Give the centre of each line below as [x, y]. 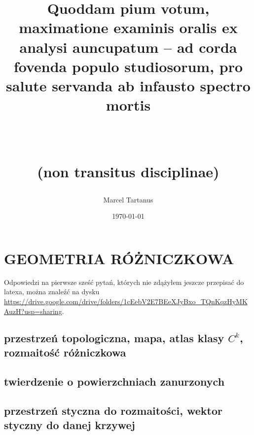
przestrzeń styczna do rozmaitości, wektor [113, 410]
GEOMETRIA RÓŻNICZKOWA [119, 258]
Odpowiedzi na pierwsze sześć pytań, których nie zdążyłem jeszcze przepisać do [124, 282]
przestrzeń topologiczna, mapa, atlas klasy [114, 337]
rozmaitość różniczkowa [65, 352]
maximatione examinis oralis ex [128, 27]
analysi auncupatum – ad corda [128, 47]
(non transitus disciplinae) [128, 171]
